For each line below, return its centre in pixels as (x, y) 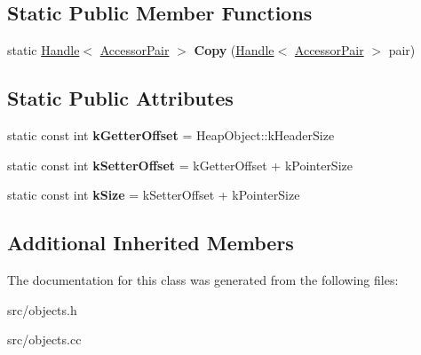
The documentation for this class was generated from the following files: (203, 279)
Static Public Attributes (120, 98)
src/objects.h (42, 309)
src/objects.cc (44, 339)
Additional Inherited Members (151, 243)
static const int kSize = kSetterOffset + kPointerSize (154, 195)
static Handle (44, 50)
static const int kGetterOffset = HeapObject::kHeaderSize (171, 135)
